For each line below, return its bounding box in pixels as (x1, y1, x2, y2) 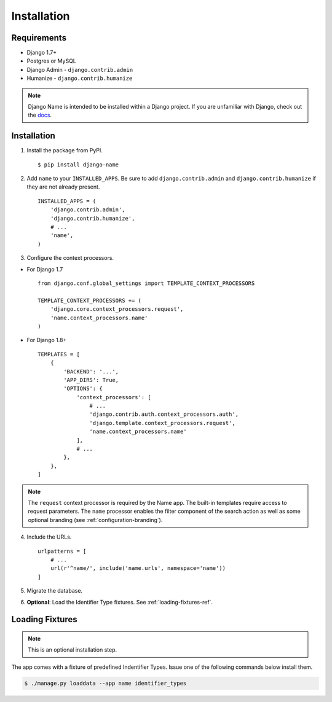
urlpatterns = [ (38, 547, 87, 555)
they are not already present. (26, 183, 100, 190)
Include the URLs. (26, 533, 72, 540)
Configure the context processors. (26, 254, 114, 262)
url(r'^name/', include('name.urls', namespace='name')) (50, 565, 226, 572)
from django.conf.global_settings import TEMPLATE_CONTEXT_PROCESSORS (38, 280, 255, 287)
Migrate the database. (26, 587, 83, 595)
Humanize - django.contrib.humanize (26, 74, 133, 82)
